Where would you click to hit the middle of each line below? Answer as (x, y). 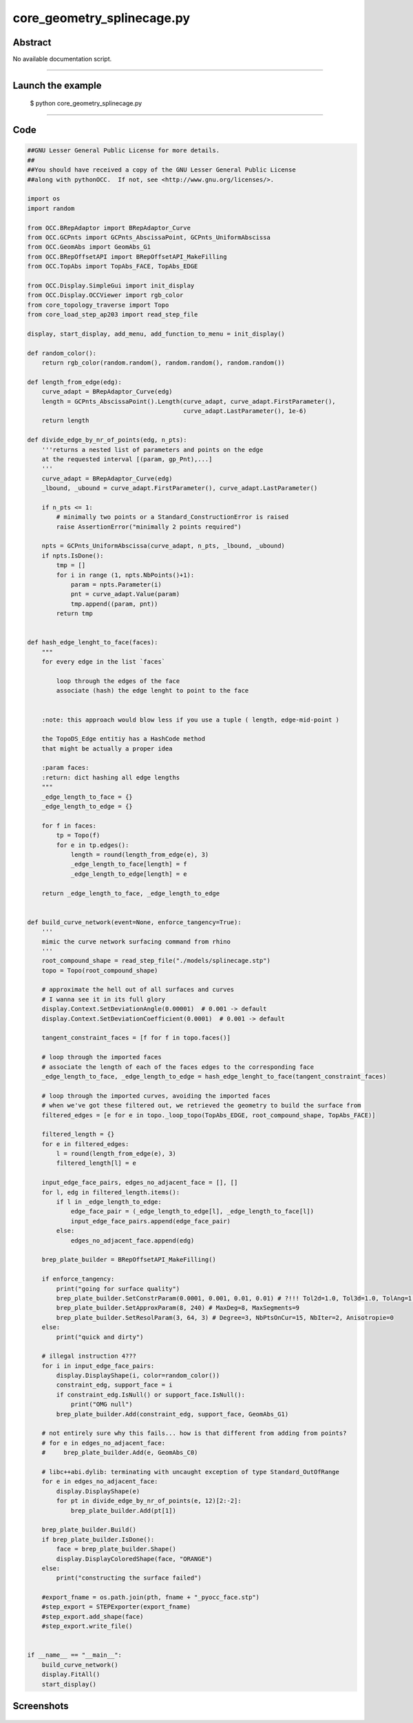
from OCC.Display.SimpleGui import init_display (111, 285)
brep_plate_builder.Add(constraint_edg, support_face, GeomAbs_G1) (172, 1414)
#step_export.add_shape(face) (93, 1617)
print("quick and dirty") (100, 1337)
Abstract (32, 42)
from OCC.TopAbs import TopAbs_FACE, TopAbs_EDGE (113, 266)
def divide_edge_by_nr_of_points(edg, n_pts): (107, 440)
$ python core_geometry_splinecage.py (86, 103)
